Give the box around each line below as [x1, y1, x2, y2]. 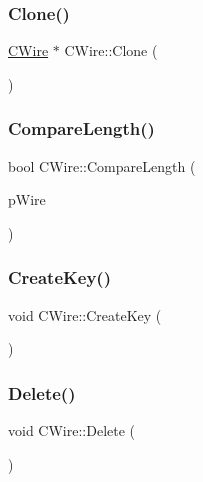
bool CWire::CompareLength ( [8, 155, 196, 176]
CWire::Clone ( [64, 40, 158, 61]
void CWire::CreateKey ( [8, 304, 162, 325]
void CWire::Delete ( [8, 420, 136, 441]
